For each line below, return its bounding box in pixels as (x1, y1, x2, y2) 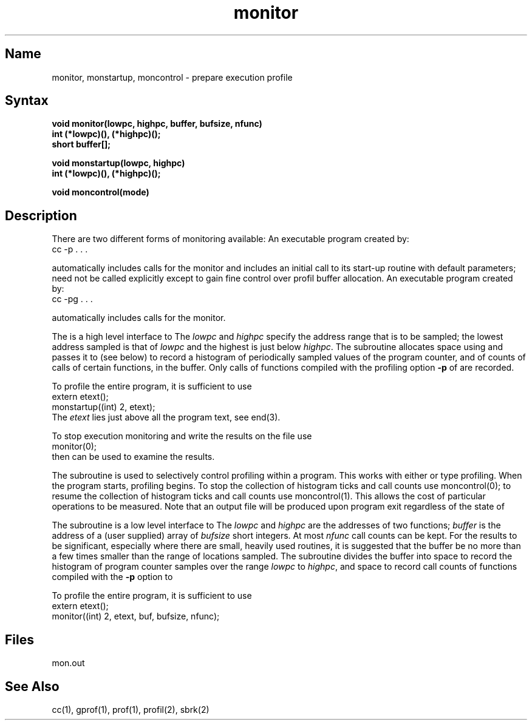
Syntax (5, 93, 49, 109)
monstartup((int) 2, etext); (52, 402, 155, 413)
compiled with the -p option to (52, 572, 173, 582)
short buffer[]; (52, 139, 111, 150)
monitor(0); (52, 441, 97, 452)
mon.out (52, 658, 85, 669)
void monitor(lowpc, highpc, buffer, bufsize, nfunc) (52, 118, 262, 129)
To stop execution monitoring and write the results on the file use (52, 431, 312, 442)
